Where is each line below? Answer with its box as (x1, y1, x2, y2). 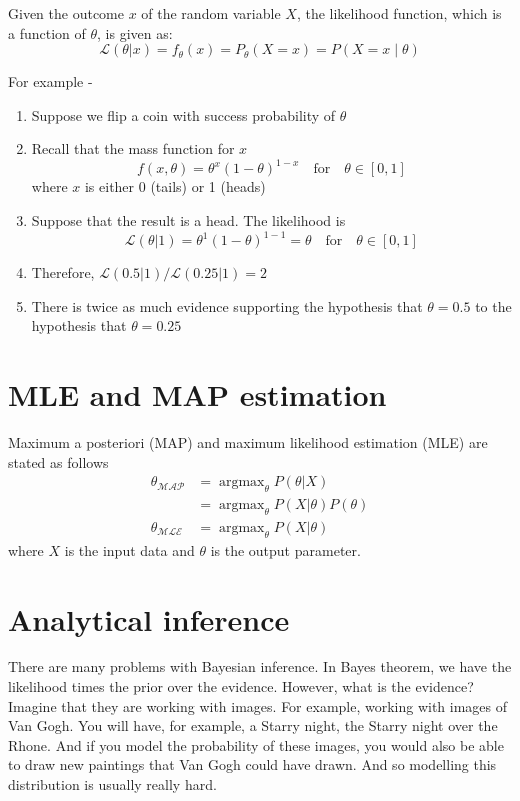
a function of (8, 22, 86, 43)
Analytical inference (8, 598, 290, 639)
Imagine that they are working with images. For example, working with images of (8, 695, 508, 716)
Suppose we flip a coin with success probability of (31, 104, 336, 125)
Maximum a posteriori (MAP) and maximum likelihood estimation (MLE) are (8, 432, 488, 453)
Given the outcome (8, 3, 124, 23)
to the (475, 295, 512, 316)
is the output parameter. (210, 539, 361, 560)
